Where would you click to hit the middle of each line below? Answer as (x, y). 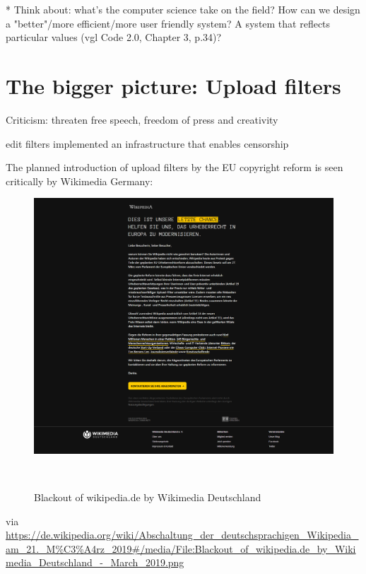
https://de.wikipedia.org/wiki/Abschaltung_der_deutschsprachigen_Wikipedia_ (182, 535)
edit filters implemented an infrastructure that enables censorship (147, 143)
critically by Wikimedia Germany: (79, 181)
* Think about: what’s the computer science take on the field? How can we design (183, 9)
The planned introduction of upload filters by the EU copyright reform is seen (175, 167)
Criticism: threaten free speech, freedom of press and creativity (142, 119)
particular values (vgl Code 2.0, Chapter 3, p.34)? (114, 37)
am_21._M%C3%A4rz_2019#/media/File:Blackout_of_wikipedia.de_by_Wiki (181, 548)
